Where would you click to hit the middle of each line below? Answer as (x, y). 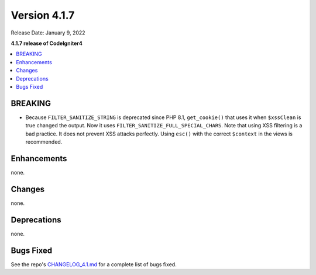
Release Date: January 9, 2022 (48, 33)
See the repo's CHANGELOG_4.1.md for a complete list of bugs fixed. (94, 264)
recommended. (44, 142)
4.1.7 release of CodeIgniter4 (47, 43)
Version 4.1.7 (43, 15)
